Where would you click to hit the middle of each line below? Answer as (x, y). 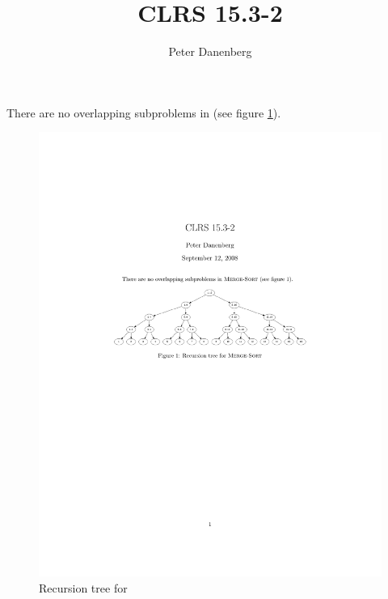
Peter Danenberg (210, 51)
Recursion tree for (83, 587)
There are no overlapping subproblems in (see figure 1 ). (144, 112)
